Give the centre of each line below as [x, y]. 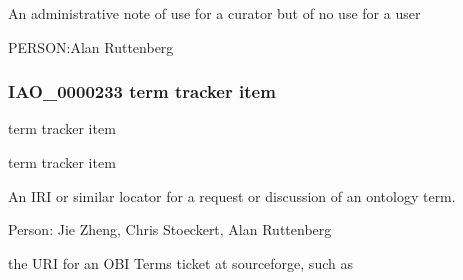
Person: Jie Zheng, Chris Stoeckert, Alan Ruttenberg [170, 229]
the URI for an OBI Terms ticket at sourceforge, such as [180, 262]
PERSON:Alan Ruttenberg [91, 46]
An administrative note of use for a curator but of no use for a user [214, 13]
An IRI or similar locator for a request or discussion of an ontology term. [232, 195]
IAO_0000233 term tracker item [142, 91]
